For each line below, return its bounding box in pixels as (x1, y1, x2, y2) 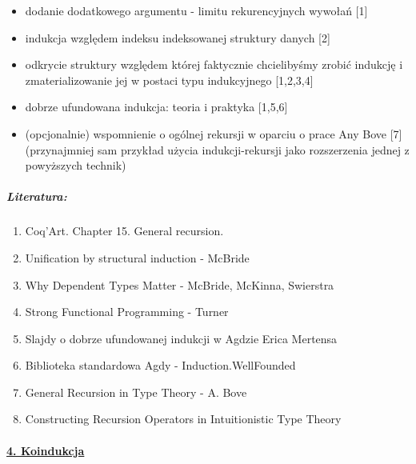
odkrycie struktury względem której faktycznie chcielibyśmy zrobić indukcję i (25, 56, 403, 73)
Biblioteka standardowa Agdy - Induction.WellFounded (25, 357, 296, 374)
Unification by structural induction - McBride (25, 249, 250, 266)
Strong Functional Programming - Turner (25, 303, 229, 320)
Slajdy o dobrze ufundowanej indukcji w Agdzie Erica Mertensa (25, 330, 338, 346)
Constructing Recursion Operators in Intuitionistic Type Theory (25, 410, 342, 427)
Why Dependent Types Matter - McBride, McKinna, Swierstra (25, 276, 334, 293)
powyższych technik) (25, 157, 126, 174)
